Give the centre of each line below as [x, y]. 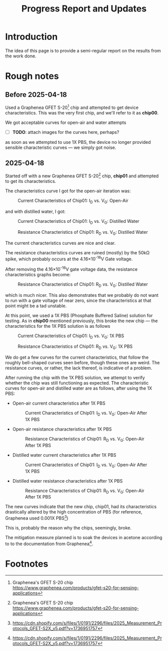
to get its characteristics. [31, 181]
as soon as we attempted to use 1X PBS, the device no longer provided [78, 142]
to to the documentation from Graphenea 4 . [49, 543]
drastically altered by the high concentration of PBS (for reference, [74, 512]
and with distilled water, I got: [35, 211]
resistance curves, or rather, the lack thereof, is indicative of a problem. [79, 368]
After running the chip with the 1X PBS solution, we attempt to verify [75, 378]
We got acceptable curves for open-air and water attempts [66, 122]
